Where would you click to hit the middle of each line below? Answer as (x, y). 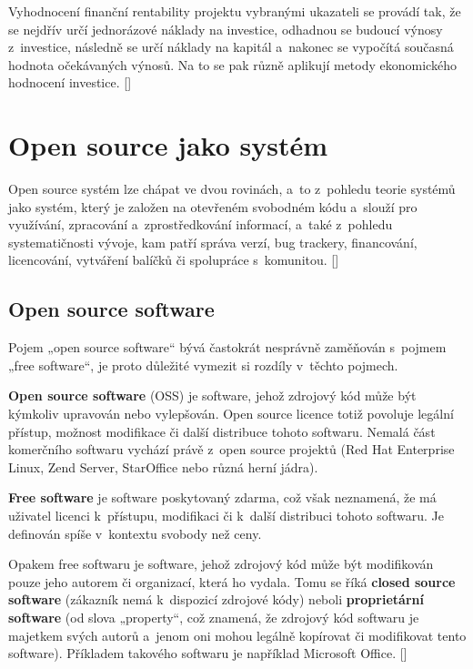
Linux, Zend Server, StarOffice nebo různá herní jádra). (163, 466)
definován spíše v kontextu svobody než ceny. (135, 533)
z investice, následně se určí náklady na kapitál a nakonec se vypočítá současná (231, 47)
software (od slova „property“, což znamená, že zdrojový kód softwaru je (214, 617)
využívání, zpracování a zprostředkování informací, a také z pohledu (201, 224)
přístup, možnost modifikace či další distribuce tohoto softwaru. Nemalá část (222, 431)
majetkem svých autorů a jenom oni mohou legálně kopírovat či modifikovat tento (237, 635)
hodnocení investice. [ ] (70, 82)
